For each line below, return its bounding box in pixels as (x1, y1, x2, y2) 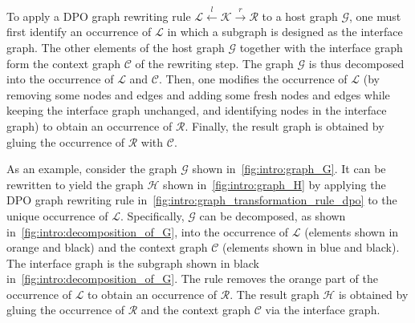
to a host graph (262, 7, 338, 24)
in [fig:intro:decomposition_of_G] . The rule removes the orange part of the (6, 270, 378, 287)
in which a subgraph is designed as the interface (167, 23, 403, 40)
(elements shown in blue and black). (222, 239, 400, 256)
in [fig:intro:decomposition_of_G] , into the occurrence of (6, 223, 289, 240)
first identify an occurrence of (6, 23, 152, 40)
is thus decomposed (308, 55, 405, 71)
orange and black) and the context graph (6, 239, 208, 256)
